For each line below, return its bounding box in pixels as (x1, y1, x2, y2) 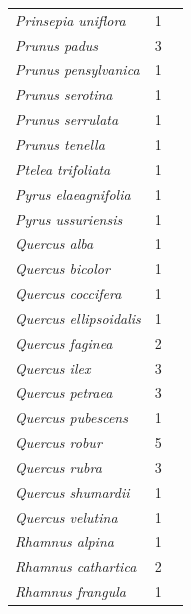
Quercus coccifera (15, 283, 122, 304)
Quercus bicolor (15, 258, 110, 279)
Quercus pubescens (15, 407, 128, 428)
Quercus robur (15, 432, 102, 453)
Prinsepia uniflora (15, 9, 126, 30)
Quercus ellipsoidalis (15, 307, 141, 328)
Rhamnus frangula (15, 581, 126, 602)
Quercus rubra (15, 456, 102, 477)
